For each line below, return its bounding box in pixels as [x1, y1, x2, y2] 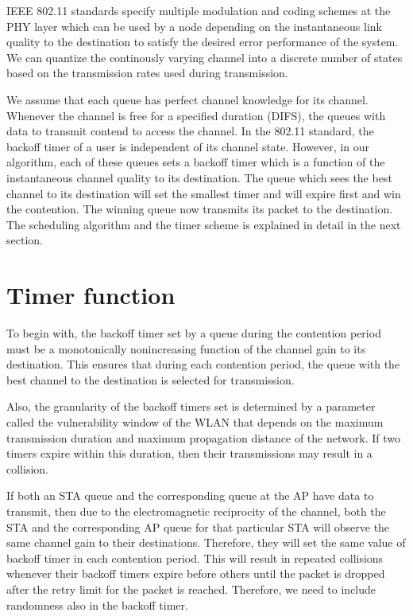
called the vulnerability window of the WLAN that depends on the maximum [6, 414, 384, 430]
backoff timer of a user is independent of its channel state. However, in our [6, 138, 369, 154]
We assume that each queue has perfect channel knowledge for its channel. [6, 91, 369, 107]
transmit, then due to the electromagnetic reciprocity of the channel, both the [6, 502, 386, 519]
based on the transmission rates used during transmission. [6, 64, 288, 81]
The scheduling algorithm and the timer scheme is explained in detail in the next [6, 216, 401, 232]
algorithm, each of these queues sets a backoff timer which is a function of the [6, 154, 385, 170]
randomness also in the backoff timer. [6, 596, 188, 613]
